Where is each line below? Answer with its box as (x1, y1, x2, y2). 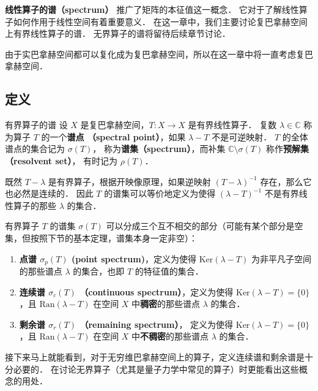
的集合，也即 (73, 264, 125, 277)
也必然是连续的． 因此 (5, 187, 94, 200)
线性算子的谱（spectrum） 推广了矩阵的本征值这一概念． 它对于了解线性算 (5, 3, 308, 15)
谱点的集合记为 (5, 142, 65, 155)
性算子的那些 (5, 199, 56, 211)
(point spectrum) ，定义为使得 (71, 252, 196, 265)
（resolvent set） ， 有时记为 (5, 154, 118, 167)
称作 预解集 (265, 142, 309, 155)
